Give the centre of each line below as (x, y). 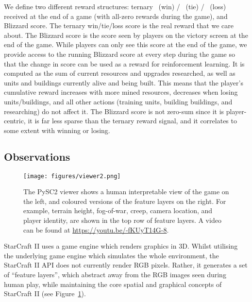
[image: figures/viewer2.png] (72, 176)
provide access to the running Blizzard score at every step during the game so (119, 54)
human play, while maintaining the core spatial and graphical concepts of (113, 284)
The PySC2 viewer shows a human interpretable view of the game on (126, 192)
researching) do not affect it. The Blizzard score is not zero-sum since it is (114, 111)
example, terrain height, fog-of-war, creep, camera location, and (118, 210)
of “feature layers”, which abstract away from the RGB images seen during (115, 274)
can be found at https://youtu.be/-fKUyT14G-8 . (96, 229)
